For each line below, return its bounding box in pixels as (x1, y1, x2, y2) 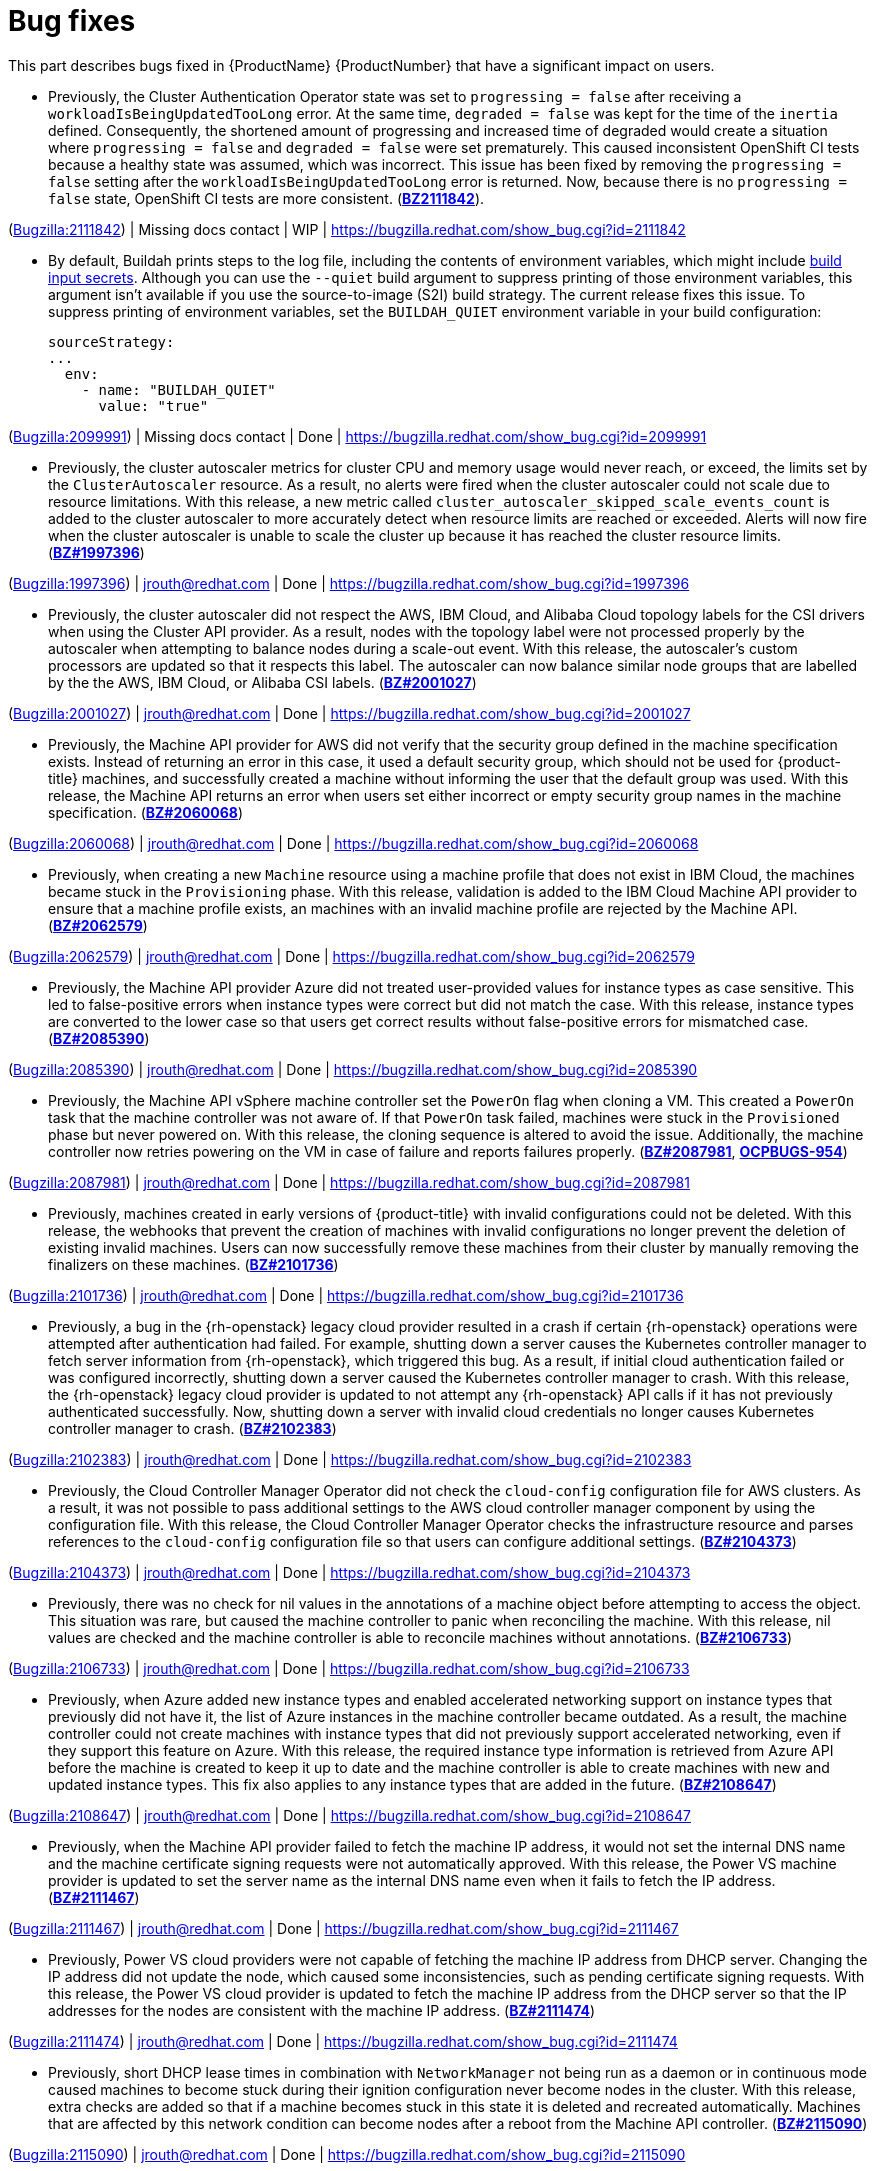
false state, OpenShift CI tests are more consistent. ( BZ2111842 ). (48, 189, 485, 207)
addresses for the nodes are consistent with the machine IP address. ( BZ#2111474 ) (48, 2001, 596, 2019)
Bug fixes (8, 4, 136, 38)
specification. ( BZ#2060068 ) (48, 803, 243, 821)
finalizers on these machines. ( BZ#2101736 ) (48, 1255, 339, 1273)
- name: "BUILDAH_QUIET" (81, 381, 276, 398)
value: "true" (98, 397, 209, 414)
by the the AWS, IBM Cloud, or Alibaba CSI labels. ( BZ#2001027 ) (48, 673, 477, 691)
